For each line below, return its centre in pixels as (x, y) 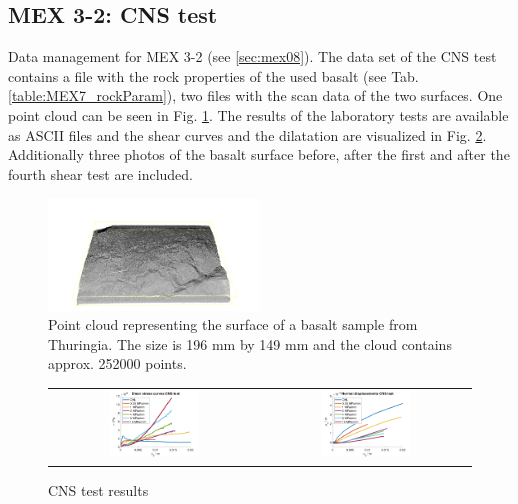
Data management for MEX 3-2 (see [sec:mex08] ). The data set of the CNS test (252, 56)
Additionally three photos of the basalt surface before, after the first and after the (259, 154)
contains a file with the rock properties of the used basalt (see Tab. (213, 75)
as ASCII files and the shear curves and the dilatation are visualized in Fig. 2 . (247, 134)
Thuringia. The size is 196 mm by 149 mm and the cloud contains (250, 343)
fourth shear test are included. (101, 173)
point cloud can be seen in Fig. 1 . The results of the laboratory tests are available (258, 114)
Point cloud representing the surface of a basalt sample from (233, 324)
